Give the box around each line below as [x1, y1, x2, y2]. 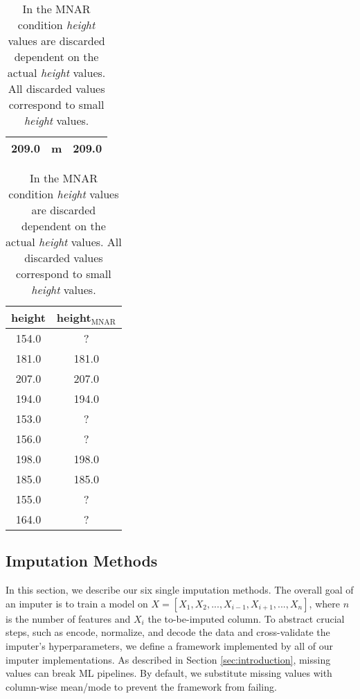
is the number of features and [6, 611, 131, 625]
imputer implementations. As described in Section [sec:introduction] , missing [6, 652, 331, 666]
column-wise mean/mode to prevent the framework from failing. [6, 679, 277, 693]
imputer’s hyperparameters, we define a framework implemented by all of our [6, 638, 333, 653]
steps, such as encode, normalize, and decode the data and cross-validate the [6, 625, 330, 639]
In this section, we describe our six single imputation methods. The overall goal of [6, 582, 354, 597]
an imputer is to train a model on [6, 596, 148, 610]
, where [309, 596, 340, 610]
